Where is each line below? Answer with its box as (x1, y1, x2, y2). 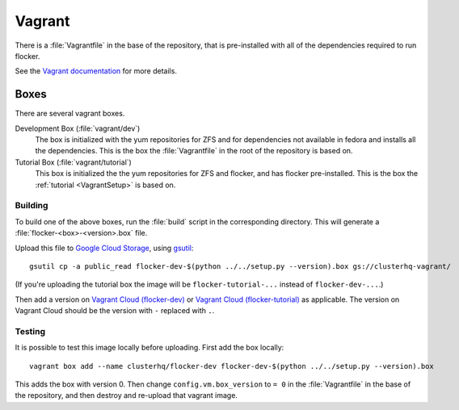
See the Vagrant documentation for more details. (15, 66, 178, 76)
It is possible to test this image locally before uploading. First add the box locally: (15, 343, 284, 353)
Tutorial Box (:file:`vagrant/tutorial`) (15, 157, 133, 167)
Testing (15, 325, 46, 337)
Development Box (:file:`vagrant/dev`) (15, 123, 141, 133)
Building (15, 200, 48, 211)
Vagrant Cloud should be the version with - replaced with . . (15, 306, 215, 316)
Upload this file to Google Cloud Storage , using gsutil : (15, 243, 194, 253)
